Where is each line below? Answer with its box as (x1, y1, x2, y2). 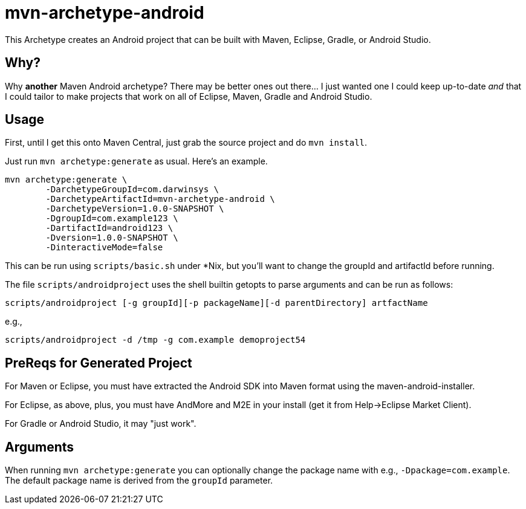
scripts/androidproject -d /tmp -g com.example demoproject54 (5, 335, 306, 345)
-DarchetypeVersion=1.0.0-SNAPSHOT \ (45, 204, 224, 214)
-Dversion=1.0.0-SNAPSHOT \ (45, 233, 178, 243)
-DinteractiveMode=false (45, 242, 163, 253)
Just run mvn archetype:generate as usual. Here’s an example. (5, 156, 268, 167)
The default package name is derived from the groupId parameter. (5, 475, 273, 486)
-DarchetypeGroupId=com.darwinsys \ (45, 184, 219, 195)
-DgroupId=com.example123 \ (45, 213, 178, 224)
